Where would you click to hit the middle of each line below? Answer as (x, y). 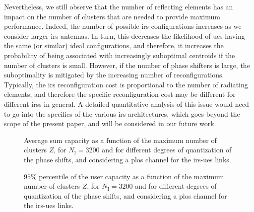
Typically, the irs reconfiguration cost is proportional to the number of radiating (126, 84)
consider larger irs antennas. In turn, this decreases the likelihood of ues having (125, 35)
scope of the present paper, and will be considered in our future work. (110, 123)
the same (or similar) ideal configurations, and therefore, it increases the (114, 45)
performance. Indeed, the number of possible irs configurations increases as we (123, 26)
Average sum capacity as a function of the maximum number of (120, 140)
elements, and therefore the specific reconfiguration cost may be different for (120, 94)
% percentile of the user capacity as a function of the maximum (127, 176)
